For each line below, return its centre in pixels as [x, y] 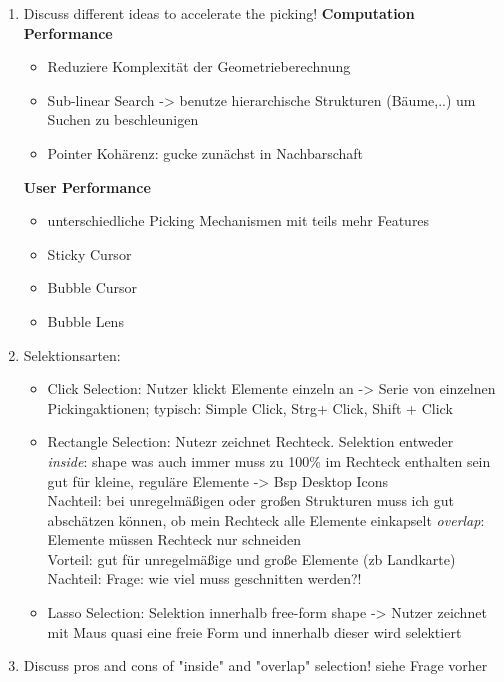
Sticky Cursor [89, 253]
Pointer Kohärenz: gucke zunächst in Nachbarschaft [205, 152]
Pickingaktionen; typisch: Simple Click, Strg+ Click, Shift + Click [250, 407]
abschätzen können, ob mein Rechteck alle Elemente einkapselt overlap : [266, 519]
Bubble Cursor [92, 287]
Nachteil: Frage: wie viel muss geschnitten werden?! [204, 578]
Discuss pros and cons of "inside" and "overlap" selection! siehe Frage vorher [255, 665]
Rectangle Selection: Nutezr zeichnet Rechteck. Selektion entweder [250, 441]
